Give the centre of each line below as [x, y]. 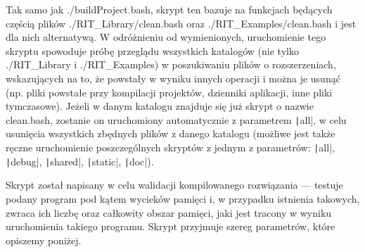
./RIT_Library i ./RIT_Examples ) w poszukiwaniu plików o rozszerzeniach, [171, 64]
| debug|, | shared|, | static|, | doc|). [80, 161]
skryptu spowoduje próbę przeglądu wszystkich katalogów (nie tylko [152, 50]
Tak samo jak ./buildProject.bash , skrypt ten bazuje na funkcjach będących [169, 9]
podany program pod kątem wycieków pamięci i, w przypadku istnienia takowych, [183, 198]
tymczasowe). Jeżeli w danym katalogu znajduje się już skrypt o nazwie [160, 106]
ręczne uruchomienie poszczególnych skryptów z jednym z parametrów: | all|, [170, 147]
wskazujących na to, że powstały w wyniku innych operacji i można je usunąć [173, 78]
